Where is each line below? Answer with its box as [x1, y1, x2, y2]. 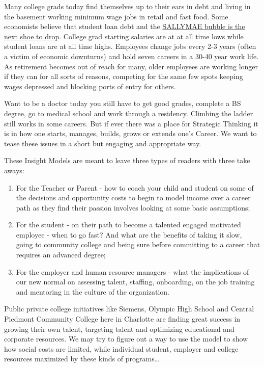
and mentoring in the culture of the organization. [16, 286, 169, 297]
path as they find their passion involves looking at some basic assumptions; [16, 202, 250, 213]
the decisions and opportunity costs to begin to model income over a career [16, 192, 251, 203]
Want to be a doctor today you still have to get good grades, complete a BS [4, 98, 241, 109]
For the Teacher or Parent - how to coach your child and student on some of [16, 182, 254, 193]
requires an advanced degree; [16, 249, 106, 260]
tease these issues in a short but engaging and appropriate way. [4, 138, 201, 148]
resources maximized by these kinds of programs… [4, 353, 160, 364]
